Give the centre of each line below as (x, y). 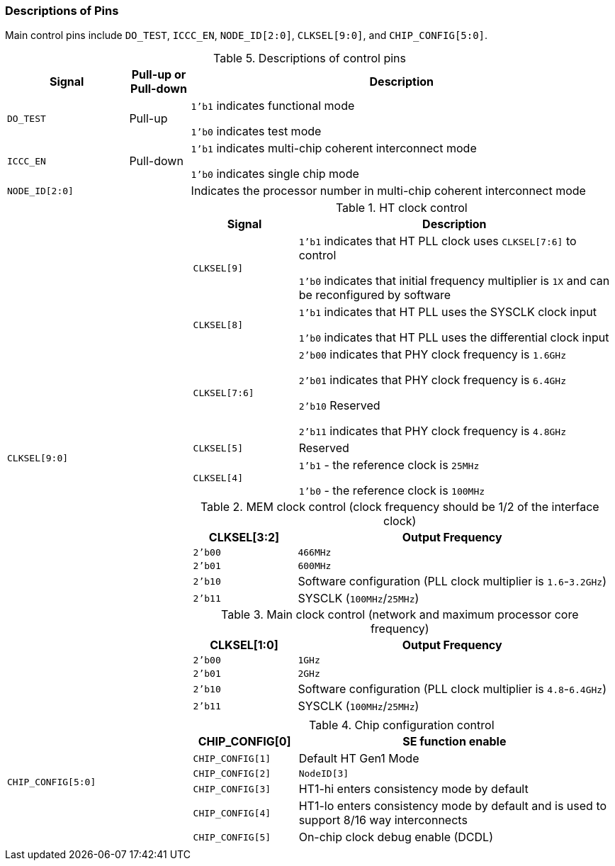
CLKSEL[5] (218, 448)
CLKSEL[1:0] (244, 645)
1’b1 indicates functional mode (273, 106)
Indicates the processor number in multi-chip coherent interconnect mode (388, 191)
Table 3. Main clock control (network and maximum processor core (400, 615)
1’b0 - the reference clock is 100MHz (392, 491)
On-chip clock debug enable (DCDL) (396, 837)
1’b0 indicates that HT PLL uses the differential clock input (454, 338)
